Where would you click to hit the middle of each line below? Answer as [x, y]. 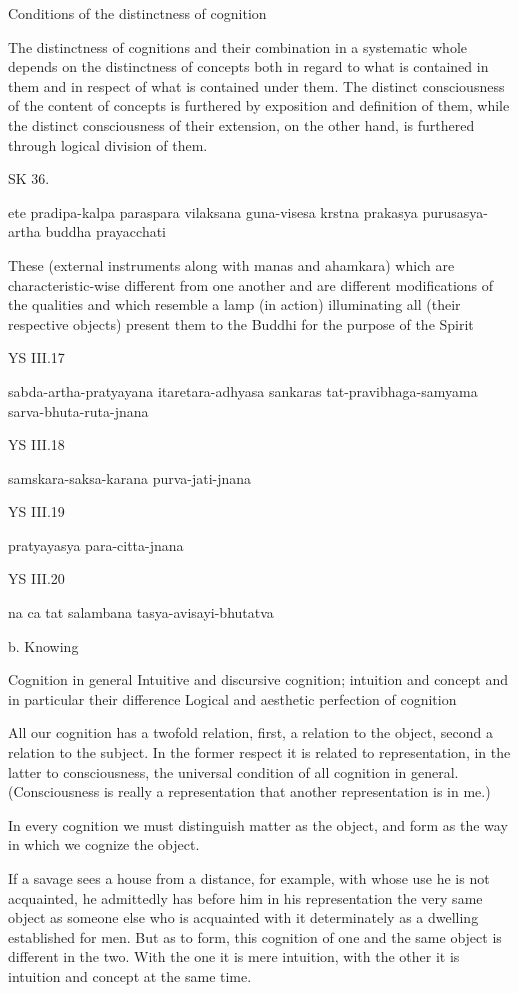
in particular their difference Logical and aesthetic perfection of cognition [232, 698]
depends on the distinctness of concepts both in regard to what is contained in [248, 66]
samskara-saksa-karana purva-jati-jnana [130, 477]
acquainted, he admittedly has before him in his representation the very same [245, 897]
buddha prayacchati [106, 231]
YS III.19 [36, 511]
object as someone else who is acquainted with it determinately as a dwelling [243, 917]
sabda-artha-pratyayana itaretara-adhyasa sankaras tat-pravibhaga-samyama [243, 390]
